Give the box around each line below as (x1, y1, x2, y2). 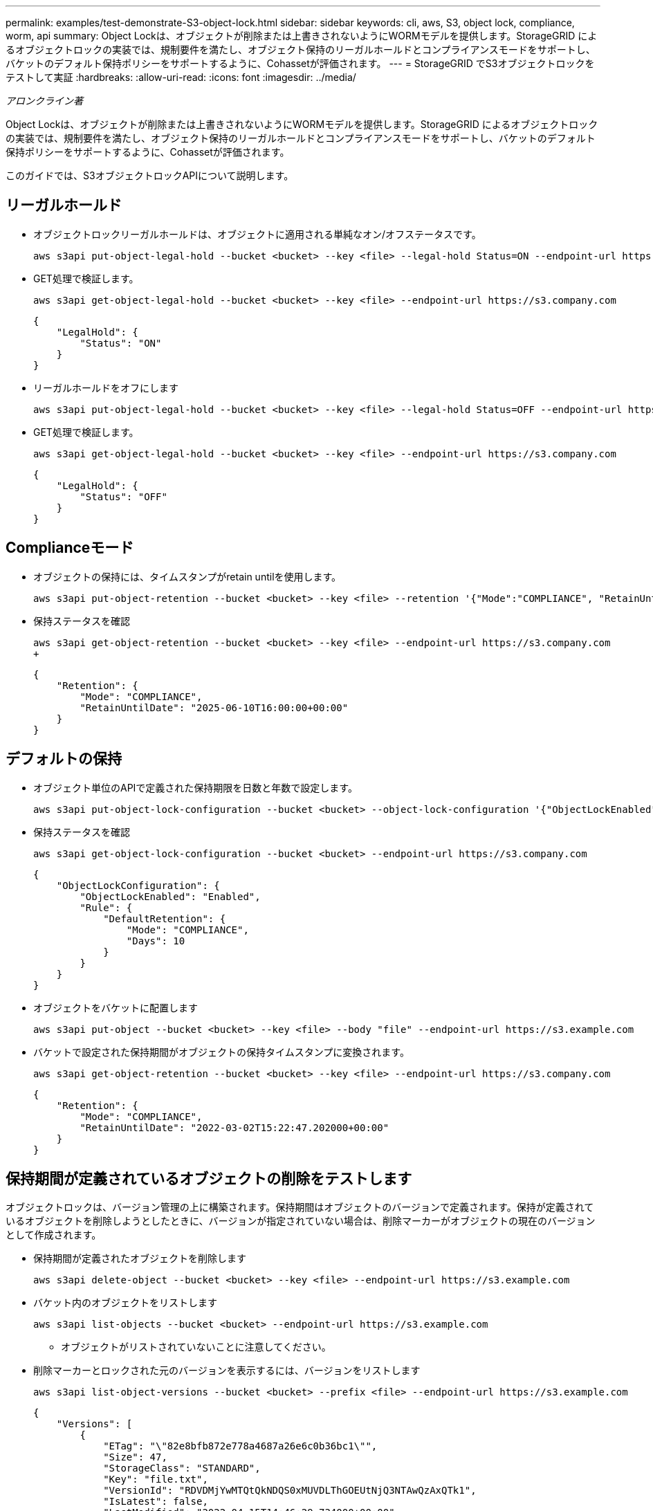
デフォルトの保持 (6, 750, 122, 768)
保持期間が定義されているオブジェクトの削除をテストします (6, 1169, 412, 1187)
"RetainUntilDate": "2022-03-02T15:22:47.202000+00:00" (80, 1121, 389, 1133)
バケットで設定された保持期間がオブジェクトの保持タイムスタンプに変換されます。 (33, 1045, 410, 1058)
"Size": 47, (103, 1452, 167, 1463)
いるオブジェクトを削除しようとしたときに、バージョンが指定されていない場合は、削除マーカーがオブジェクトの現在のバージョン (6, 1215, 596, 1227)
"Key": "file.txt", (103, 1474, 208, 1485)
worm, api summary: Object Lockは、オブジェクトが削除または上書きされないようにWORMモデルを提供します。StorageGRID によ (6, 30, 598, 42)
